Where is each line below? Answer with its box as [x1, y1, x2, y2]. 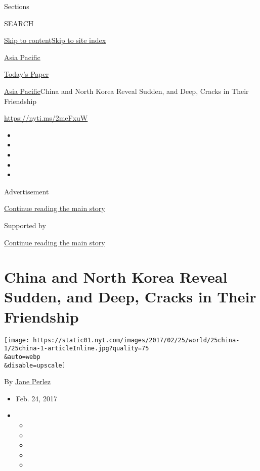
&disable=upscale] [4, 361, 66, 369]
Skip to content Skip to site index [4, 35, 106, 45]
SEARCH [4, 18, 34, 28]
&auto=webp [4, 353, 40, 360]
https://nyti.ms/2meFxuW [4, 113, 88, 123]
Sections [4, 1, 29, 11]
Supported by [4, 220, 46, 230]
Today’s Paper [4, 69, 49, 79]
